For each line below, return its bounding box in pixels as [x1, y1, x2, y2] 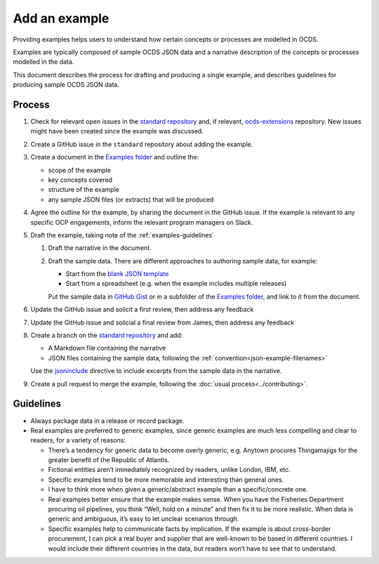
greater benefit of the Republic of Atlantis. [48, 456, 170, 464]
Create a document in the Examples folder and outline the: [30, 153, 199, 162]
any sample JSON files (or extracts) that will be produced [48, 195, 214, 204]
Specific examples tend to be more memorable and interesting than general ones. [48, 475, 284, 484]
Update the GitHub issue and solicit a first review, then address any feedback [30, 306, 254, 314]
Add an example [13, 11, 109, 26]
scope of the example [48, 166, 112, 174]
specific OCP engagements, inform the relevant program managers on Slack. [30, 218, 253, 226]
